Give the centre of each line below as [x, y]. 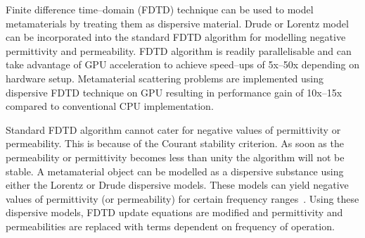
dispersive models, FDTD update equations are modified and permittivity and [174, 212]
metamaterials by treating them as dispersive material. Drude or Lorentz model [177, 23]
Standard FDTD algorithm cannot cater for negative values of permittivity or [173, 129]
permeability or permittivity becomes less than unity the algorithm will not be [175, 157]
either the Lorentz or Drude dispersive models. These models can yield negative [177, 185]
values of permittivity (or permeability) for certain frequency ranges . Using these [182, 198]
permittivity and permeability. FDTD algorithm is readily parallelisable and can [179, 50]
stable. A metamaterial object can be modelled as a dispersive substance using [175, 171]
